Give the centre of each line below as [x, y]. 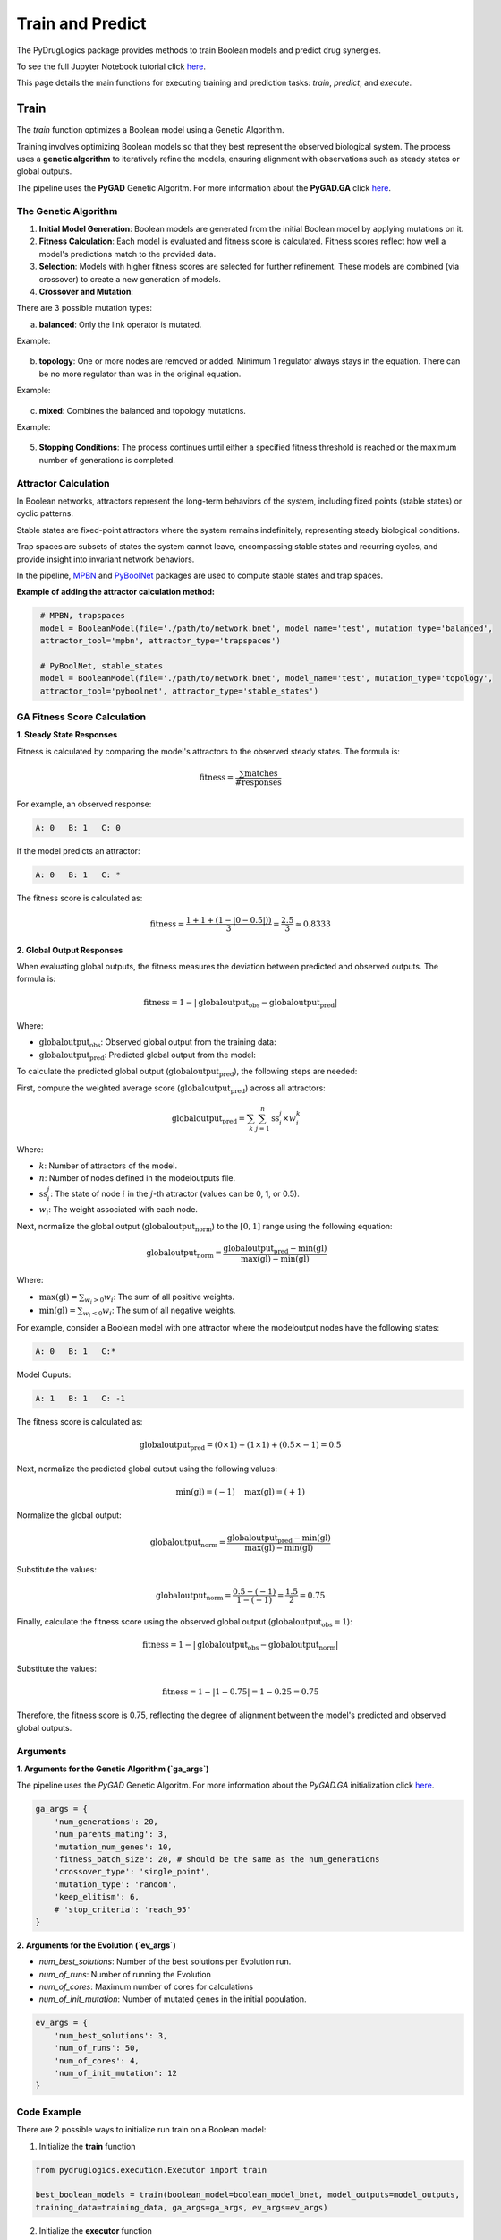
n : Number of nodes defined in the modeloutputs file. [137, 1178]
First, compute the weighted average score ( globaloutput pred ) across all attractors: [171, 1089]
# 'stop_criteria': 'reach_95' [123, 1909]
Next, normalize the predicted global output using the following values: [147, 1469]
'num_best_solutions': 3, [111, 2035]
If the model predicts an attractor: [78, 850]
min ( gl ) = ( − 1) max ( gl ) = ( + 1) [241, 1492]
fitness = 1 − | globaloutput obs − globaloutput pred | [241, 1004]
